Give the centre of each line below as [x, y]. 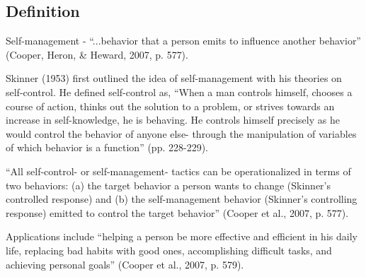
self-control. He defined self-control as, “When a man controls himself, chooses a [179, 92]
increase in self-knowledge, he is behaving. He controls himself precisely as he [173, 120]
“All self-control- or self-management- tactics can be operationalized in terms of [178, 171]
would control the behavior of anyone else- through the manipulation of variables [181, 133]
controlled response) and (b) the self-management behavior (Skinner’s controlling [182, 199]
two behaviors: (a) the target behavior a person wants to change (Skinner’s [168, 185]
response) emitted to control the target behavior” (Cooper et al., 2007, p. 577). [177, 212]
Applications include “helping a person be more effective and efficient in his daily [182, 236]
